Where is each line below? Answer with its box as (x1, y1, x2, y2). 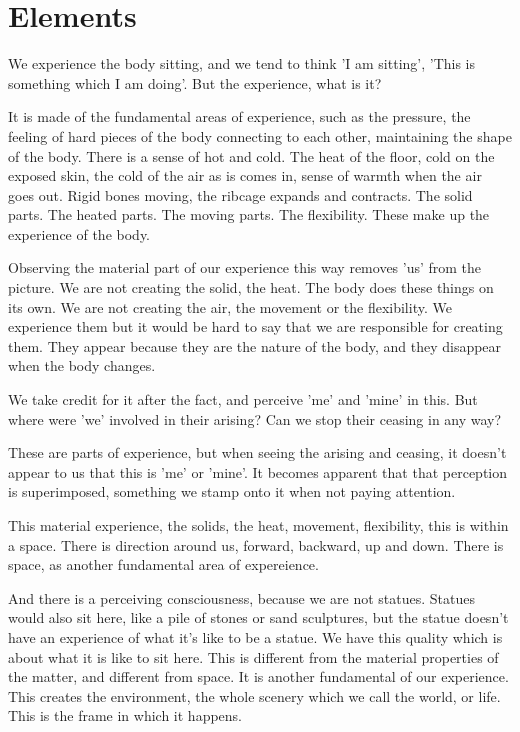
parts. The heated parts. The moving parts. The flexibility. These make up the (8, 204, 490, 225)
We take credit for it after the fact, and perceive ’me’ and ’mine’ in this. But (8, 389, 478, 410)
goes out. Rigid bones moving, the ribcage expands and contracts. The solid (8, 184, 473, 205)
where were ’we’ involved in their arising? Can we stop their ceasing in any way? (8, 408, 502, 429)
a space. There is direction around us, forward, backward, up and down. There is (8, 534, 504, 555)
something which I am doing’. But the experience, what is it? (8, 72, 382, 93)
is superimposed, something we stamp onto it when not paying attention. (8, 481, 456, 502)
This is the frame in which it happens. (8, 705, 242, 726)
